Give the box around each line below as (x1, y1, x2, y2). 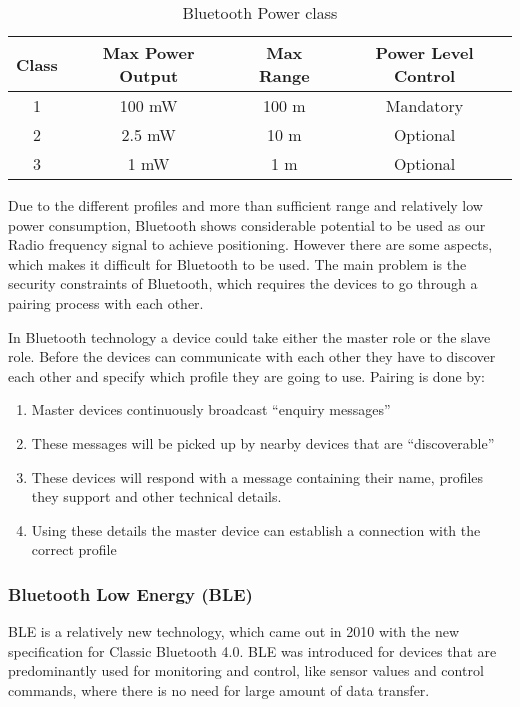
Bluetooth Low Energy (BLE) (8, 581, 253, 606)
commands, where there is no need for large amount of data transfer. (8, 679, 430, 700)
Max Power (102, 41, 195, 64)
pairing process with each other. (8, 292, 204, 313)
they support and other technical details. (31, 486, 282, 507)
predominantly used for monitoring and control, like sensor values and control (8, 660, 484, 681)
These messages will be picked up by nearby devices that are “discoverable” (31, 432, 495, 453)
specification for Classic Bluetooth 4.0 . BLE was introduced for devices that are (8, 640, 497, 661)
